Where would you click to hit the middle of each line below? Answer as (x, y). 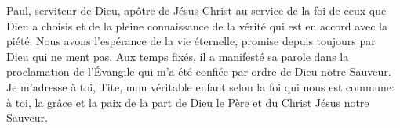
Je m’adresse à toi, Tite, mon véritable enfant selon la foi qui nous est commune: (200, 86)
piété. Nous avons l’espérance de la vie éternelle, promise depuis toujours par (191, 41)
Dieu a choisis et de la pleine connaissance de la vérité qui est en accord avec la (197, 25)
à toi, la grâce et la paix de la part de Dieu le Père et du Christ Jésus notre (188, 102)
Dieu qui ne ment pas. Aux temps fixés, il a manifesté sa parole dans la (178, 56)
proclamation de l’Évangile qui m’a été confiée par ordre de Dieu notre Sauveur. (199, 71)
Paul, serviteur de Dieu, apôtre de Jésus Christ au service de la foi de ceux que (196, 10)
